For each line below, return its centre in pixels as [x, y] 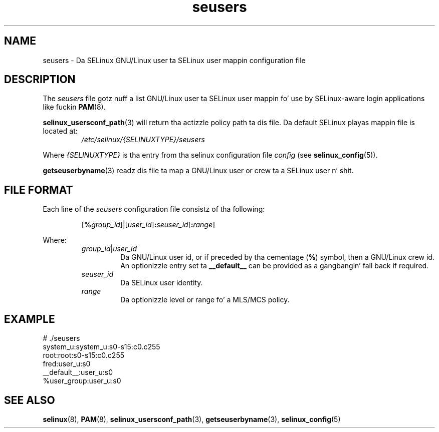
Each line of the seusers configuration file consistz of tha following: [154, 209]
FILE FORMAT [39, 190]
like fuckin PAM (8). [74, 107]
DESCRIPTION [40, 80]
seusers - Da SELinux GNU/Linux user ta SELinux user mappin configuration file [174, 60]
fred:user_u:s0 [67, 364]
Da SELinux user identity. [162, 283]
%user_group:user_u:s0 [82, 381]
